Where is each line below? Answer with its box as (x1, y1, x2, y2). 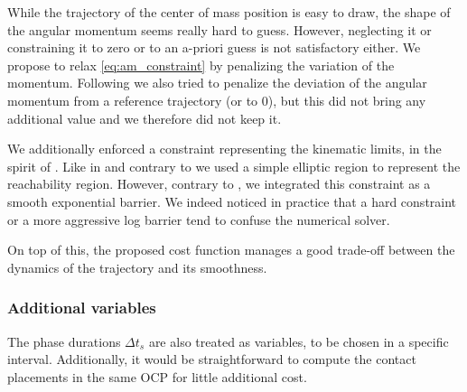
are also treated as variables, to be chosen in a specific (148, 331, 449, 350)
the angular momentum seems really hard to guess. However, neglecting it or (7, 20, 432, 39)
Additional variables (7, 296, 156, 319)
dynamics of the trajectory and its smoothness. (7, 257, 267, 276)
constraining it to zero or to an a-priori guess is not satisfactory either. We (7, 38, 421, 57)
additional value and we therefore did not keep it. (7, 108, 282, 127)
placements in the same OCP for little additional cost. (7, 367, 307, 386)
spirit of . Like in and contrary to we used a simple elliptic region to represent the (7, 156, 461, 175)
